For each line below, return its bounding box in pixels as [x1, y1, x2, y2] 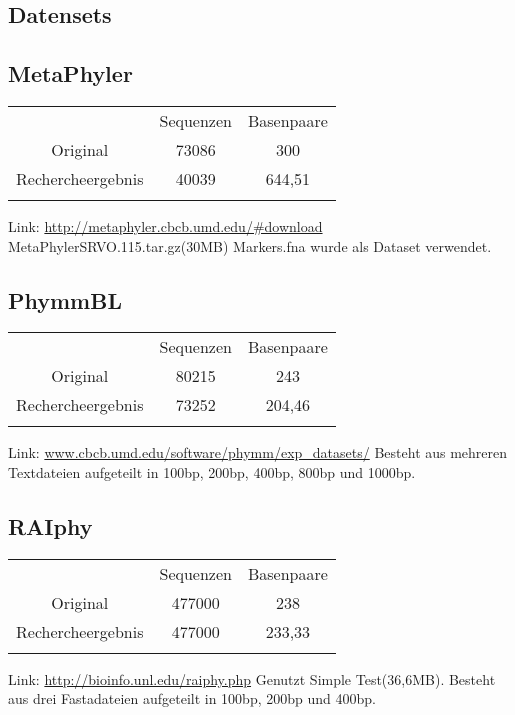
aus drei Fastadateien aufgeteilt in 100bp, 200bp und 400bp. [8, 688, 376, 709]
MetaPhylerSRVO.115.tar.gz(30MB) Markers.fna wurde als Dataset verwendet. [8, 235, 492, 256]
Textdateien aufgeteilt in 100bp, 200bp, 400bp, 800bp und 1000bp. [8, 461, 416, 482]
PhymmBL [8, 284, 122, 315]
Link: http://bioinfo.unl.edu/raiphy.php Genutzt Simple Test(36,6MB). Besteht [8, 668, 496, 689]
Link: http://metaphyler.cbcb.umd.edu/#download [8, 215, 323, 236]
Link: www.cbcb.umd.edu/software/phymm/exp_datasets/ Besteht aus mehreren [8, 442, 508, 463]
